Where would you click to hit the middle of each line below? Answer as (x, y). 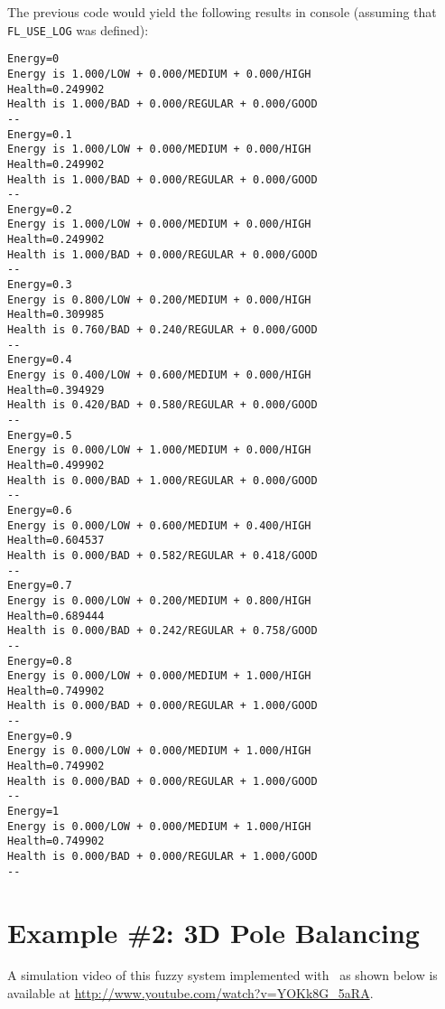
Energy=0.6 (40, 510)
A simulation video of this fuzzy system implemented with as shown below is (222, 975)
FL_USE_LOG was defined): (78, 29)
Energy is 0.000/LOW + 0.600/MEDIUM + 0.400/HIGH (159, 525)
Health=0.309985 (56, 315)
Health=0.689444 (56, 616)
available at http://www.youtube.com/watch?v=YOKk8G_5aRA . (190, 993)
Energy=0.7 (40, 586)
